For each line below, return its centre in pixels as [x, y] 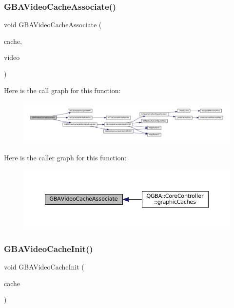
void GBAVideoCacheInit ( [44, 267]
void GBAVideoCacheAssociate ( [53, 25]
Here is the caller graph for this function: [65, 157]
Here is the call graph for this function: [62, 90]
